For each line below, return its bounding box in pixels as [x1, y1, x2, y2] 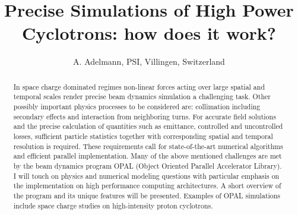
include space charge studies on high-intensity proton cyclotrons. [13, 200, 213, 210]
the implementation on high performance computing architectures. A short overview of [13, 181, 281, 191]
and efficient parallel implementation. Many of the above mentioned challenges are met [13, 151, 282, 161]
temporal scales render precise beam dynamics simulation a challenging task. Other [13, 91, 271, 102]
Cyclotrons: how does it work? [21, 21, 277, 45]
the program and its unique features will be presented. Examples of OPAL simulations [13, 190, 281, 200]
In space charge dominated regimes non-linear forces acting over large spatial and [13, 81, 265, 91]
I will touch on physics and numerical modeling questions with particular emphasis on [13, 170, 280, 181]
